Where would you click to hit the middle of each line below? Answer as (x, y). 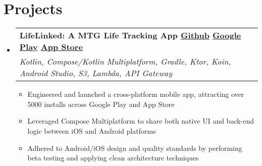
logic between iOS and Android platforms (92, 130)
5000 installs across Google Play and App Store (101, 104)
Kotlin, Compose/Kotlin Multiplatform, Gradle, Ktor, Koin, (125, 62)
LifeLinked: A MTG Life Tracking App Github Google (130, 35)
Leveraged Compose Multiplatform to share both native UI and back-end (141, 121)
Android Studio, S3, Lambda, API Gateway (96, 73)
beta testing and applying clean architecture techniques (113, 158)
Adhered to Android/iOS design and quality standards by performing (135, 148)
